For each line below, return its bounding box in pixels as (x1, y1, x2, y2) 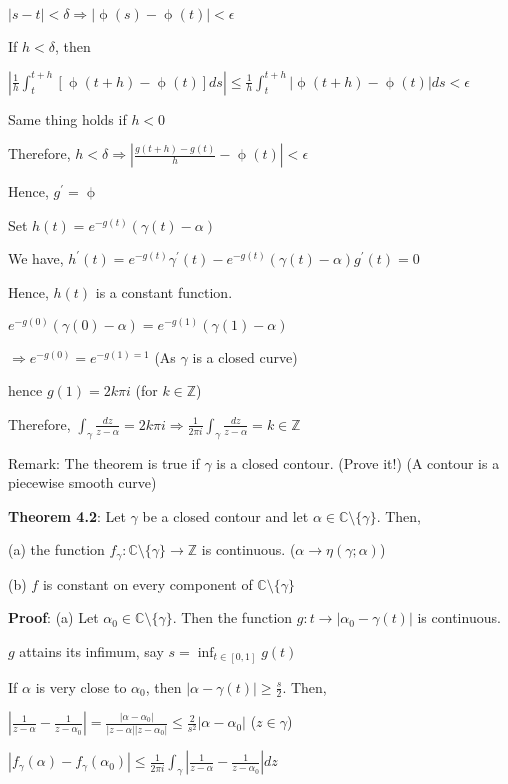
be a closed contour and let (142, 505, 309, 526)
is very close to (35, 676, 127, 697)
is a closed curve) (192, 346, 298, 367)
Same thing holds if (8, 108, 127, 129)
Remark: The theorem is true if (8, 452, 200, 473)
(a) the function (8, 539, 105, 560)
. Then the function (172, 607, 293, 628)
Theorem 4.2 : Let (8, 505, 126, 526)
